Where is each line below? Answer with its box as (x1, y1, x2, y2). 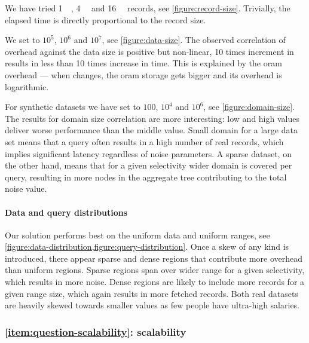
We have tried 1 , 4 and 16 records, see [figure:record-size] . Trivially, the (5, 2, 290, 14)
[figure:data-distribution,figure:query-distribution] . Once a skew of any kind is (5, 240, 289, 253)
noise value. (5, 182, 47, 195)
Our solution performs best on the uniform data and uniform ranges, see (5, 228, 270, 241)
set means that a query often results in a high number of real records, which (5, 135, 284, 148)
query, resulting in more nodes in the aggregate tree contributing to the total (5, 170, 287, 183)
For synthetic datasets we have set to (5, 100, 140, 113)
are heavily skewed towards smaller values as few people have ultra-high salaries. (5, 299, 300, 311)
